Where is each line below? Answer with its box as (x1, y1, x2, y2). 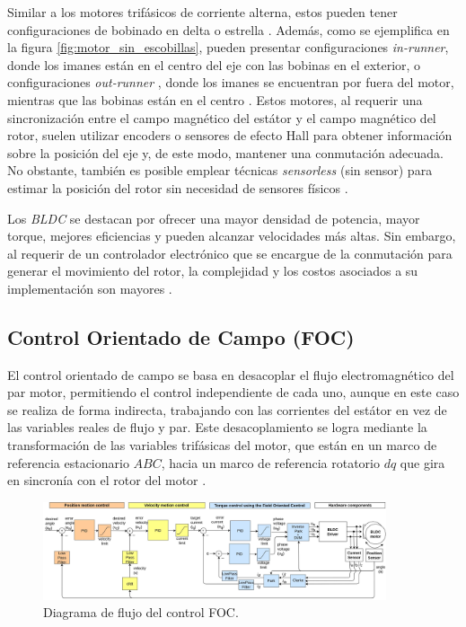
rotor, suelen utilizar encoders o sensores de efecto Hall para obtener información (7, 126, 453, 145)
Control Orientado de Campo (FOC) (7, 322, 355, 350)
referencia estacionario (7, 453, 129, 472)
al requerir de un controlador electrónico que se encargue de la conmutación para (7, 243, 453, 262)
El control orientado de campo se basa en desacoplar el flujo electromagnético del (7, 365, 454, 384)
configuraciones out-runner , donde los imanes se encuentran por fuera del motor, (7, 73, 454, 92)
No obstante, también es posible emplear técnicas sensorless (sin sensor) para (7, 161, 433, 180)
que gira (400, 453, 445, 472)
